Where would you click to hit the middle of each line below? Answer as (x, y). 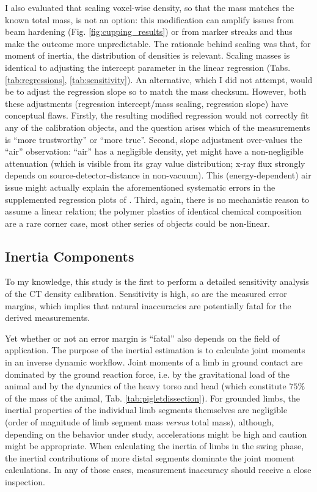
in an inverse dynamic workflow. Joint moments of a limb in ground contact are (154, 362)
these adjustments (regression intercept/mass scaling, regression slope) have (147, 103)
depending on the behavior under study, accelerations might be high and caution (156, 434)
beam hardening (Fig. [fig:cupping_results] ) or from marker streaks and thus (149, 31)
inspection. (25, 481)
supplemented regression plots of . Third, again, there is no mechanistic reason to (157, 199)
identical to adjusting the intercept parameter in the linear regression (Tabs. (148, 67)
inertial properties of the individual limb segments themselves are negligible (146, 410)
